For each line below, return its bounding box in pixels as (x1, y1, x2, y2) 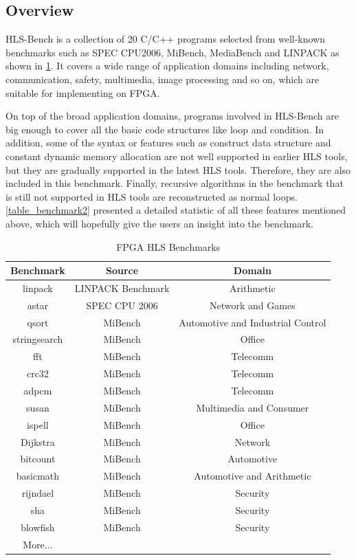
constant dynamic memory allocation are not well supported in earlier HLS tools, (5, 148, 348, 163)
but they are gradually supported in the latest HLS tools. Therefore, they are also (5, 162, 351, 177)
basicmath (16, 469, 60, 483)
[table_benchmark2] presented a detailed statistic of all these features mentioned (5, 203, 346, 217)
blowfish (21, 519, 55, 534)
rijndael (21, 486, 54, 500)
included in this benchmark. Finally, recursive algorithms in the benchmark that (5, 176, 344, 190)
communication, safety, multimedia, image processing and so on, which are (5, 71, 320, 86)
